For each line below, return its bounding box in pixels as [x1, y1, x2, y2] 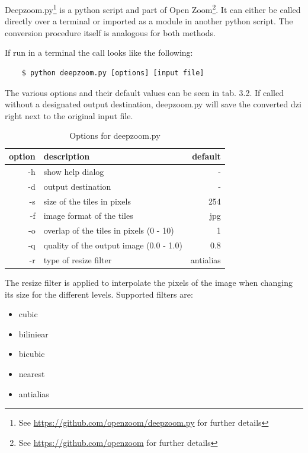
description [43, 150, 90, 162]
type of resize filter [43, 253, 112, 266]
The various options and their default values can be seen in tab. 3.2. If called [5, 86, 284, 98]
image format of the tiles [43, 209, 133, 222]
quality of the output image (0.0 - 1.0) [43, 239, 182, 251]
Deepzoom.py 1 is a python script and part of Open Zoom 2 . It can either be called [5, 2, 301, 15]
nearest [18, 367, 45, 379]
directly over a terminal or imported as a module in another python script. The [5, 15, 293, 27]
